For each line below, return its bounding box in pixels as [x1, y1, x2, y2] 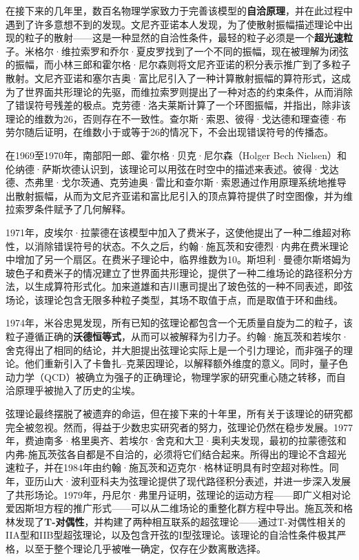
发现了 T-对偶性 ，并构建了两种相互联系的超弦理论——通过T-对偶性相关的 [14, 514, 346, 528]
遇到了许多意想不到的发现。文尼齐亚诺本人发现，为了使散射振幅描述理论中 [6, 17, 343, 31]
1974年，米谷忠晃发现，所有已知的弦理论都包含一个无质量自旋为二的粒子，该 [6, 315, 353, 330]
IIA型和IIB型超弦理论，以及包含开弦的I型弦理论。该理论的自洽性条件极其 [6, 528, 337, 542]
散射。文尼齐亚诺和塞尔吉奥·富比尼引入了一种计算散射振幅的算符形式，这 [6, 70, 341, 85]
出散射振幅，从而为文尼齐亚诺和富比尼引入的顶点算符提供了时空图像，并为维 [6, 188, 353, 203]
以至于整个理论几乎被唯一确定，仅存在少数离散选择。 [24, 541, 266, 555]
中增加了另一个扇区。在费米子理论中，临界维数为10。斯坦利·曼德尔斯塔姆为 [6, 252, 351, 267]
